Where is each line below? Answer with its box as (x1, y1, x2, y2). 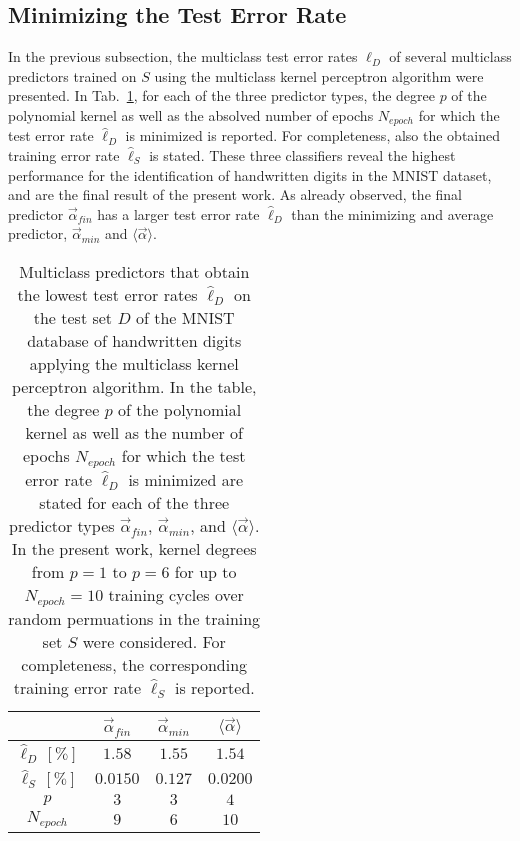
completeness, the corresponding (21, 652, 248, 676)
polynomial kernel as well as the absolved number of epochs (8, 104, 374, 125)
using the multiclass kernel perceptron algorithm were (154, 65, 484, 86)
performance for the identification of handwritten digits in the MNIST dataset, (8, 164, 492, 185)
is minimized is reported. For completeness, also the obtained (125, 125, 501, 146)
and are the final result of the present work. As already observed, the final (8, 184, 462, 205)
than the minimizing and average (291, 203, 494, 224)
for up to (174, 559, 237, 583)
